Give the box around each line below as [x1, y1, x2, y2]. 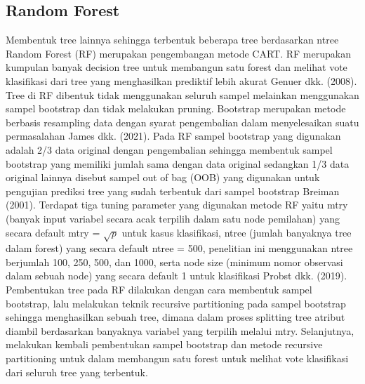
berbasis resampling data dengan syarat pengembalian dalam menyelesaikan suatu [6, 114, 359, 129]
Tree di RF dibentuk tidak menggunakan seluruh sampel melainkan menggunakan [6, 87, 359, 102]
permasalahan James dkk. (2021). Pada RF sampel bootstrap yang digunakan [6, 128, 341, 143]
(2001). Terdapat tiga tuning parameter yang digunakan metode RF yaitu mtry [6, 197, 348, 212]
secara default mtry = [6, 225, 100, 239]
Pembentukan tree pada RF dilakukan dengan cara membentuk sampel [6, 282, 312, 297]
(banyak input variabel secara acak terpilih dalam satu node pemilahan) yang [6, 211, 340, 225]
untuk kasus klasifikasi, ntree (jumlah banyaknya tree [121, 225, 352, 239]
